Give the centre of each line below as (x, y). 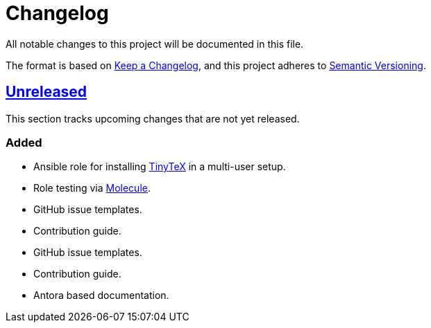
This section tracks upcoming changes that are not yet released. (153, 118)
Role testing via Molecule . (92, 188)
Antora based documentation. (101, 295)
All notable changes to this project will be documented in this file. (155, 44)
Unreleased (47, 92)
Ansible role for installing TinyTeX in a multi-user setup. (160, 167)
